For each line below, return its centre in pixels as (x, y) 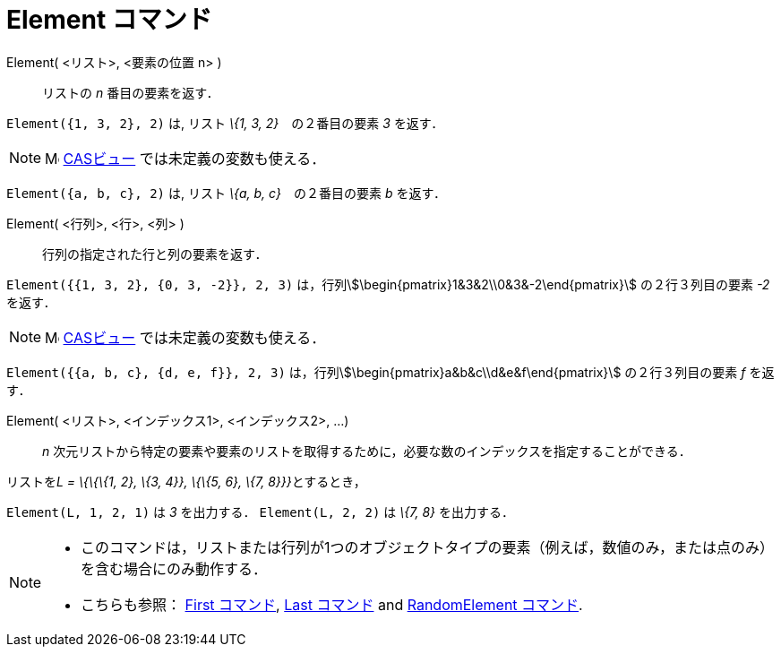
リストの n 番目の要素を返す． (131, 92)
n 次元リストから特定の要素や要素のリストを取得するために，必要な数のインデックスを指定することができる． (367, 451)
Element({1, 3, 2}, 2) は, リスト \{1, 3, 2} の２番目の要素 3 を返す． (225, 123)
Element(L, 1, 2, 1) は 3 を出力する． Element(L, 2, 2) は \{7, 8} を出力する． (260, 512)
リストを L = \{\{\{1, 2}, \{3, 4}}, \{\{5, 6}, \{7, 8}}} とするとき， (186, 481)
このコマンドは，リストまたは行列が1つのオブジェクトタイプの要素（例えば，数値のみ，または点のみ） (427, 547)
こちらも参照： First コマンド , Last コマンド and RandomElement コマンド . (332, 604)
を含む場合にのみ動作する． (174, 568)
